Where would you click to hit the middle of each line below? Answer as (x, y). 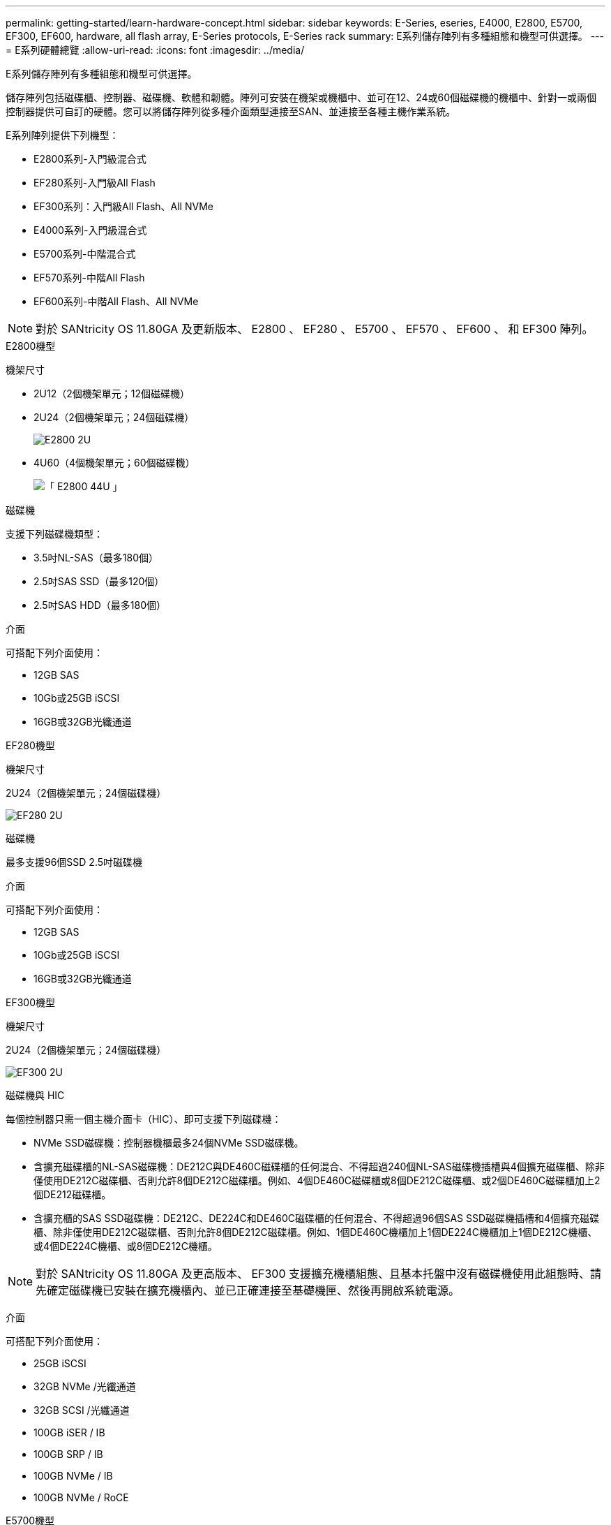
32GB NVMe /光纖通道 (85, 1386)
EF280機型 (30, 745)
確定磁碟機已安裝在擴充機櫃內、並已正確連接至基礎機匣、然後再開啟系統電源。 (254, 1290)
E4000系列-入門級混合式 (90, 230)
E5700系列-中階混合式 (85, 254)
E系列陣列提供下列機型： (62, 135)
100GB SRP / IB (68, 1454)
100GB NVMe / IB (73, 1476)
